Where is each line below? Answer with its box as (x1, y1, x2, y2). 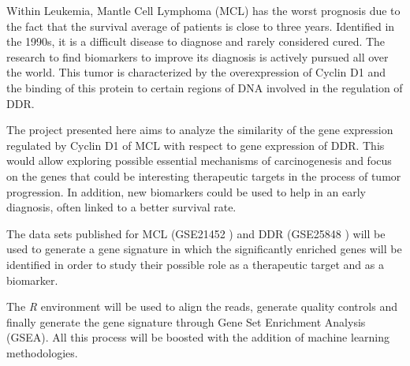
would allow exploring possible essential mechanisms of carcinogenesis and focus (6, 152, 392, 169)
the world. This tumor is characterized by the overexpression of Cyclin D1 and (6, 64, 386, 80)
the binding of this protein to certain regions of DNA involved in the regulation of (6, 79, 403, 95)
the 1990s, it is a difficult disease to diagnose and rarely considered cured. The (6, 33, 386, 50)
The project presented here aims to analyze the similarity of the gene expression (6, 121, 393, 138)
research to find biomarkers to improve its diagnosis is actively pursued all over (6, 48, 389, 65)
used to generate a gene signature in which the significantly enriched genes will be (6, 241, 402, 257)
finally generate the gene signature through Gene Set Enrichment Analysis (6, 313, 366, 330)
